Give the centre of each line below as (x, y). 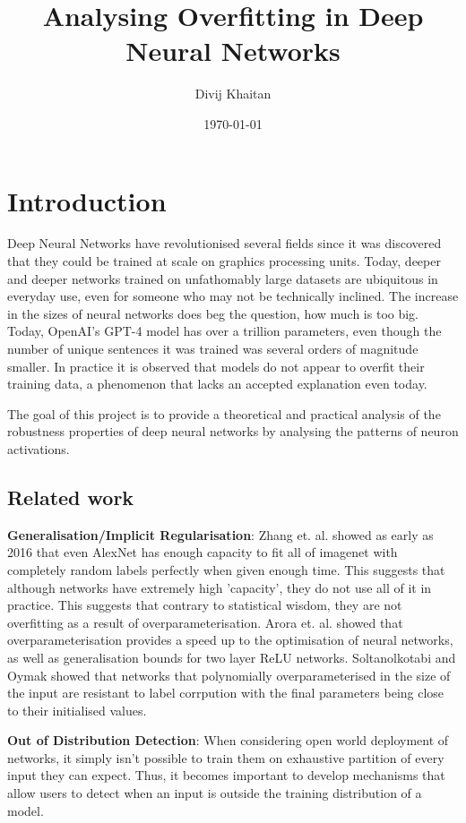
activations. (39, 448)
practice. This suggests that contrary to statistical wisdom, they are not (205, 605)
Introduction (87, 200)
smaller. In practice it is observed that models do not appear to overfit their (216, 366)
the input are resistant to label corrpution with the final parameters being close (226, 693)
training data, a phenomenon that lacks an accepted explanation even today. (217, 384)
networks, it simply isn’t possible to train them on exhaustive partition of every (226, 757)
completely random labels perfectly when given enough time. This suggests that (226, 569)
